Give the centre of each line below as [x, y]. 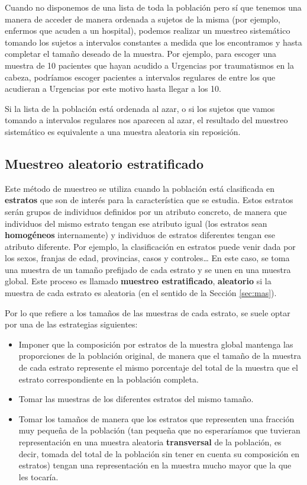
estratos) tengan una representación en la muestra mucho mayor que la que [155, 465]
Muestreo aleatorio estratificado [104, 163]
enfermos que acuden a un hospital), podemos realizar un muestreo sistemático [148, 30]
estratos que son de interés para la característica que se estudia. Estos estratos [149, 200]
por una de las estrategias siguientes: [71, 324]
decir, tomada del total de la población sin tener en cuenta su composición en [159, 453]
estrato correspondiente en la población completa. [109, 379]
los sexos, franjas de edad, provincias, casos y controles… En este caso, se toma [147, 258]
